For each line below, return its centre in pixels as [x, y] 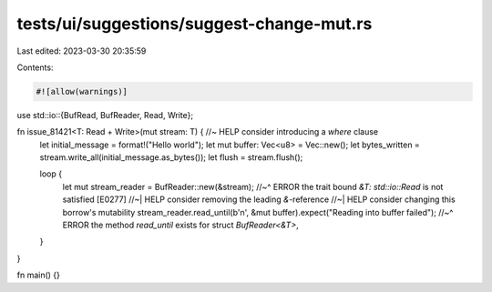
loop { [51, 174]
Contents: [35, 67]
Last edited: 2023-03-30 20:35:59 [82, 51]
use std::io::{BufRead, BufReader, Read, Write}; [105, 115]
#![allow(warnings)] [82, 91]
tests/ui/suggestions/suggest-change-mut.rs [195, 24]
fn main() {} [39, 275]
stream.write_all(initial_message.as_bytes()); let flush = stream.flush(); [171, 157]
